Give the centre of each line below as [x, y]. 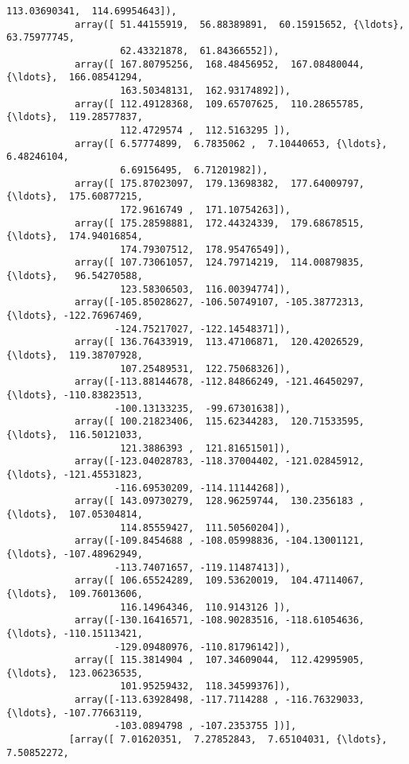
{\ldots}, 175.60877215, [75, 197]
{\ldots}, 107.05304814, [75, 514]
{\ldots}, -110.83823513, [75, 396]
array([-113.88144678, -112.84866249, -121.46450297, [220, 382]
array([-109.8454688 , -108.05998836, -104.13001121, [220, 541]
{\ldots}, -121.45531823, [75, 474]
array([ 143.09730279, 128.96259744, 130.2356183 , [220, 501]
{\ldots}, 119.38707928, [75, 356]
